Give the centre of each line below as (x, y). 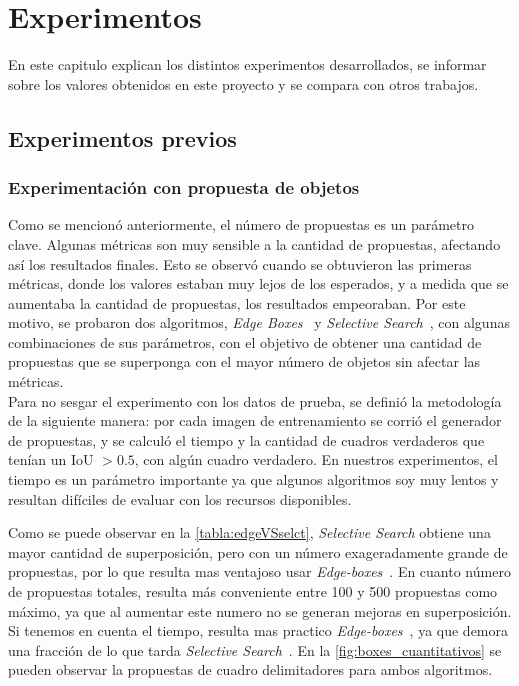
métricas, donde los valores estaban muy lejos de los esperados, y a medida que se (258, 283)
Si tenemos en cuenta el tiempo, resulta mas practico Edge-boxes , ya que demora (258, 630)
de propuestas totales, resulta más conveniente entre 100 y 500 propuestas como (253, 591)
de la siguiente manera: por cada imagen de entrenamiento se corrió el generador (255, 420)
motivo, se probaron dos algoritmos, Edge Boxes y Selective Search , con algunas (259, 322)
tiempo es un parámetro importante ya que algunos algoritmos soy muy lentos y (253, 479)
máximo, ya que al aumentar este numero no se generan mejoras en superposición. (260, 610)
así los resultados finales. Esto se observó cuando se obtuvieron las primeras (240, 263)
